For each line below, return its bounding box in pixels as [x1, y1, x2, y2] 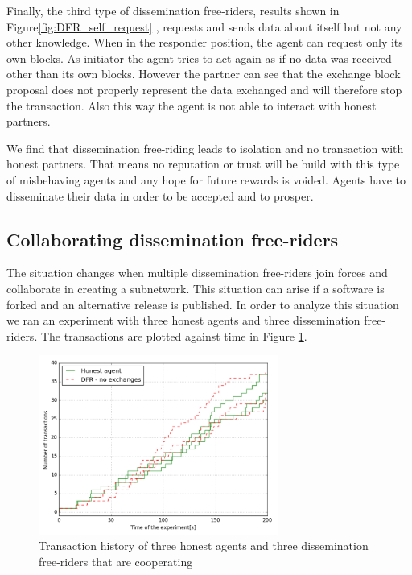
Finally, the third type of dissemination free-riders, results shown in [6, 2, 340, 19]
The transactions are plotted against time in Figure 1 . [40, 327, 307, 344]
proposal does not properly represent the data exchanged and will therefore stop [6, 81, 402, 97]
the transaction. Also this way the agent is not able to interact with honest [6, 97, 377, 114]
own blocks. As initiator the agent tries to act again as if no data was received [6, 49, 392, 66]
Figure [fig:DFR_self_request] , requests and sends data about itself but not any [6, 18, 402, 35]
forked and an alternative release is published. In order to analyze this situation [6, 296, 399, 312]
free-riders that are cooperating [39, 553, 193, 570]
